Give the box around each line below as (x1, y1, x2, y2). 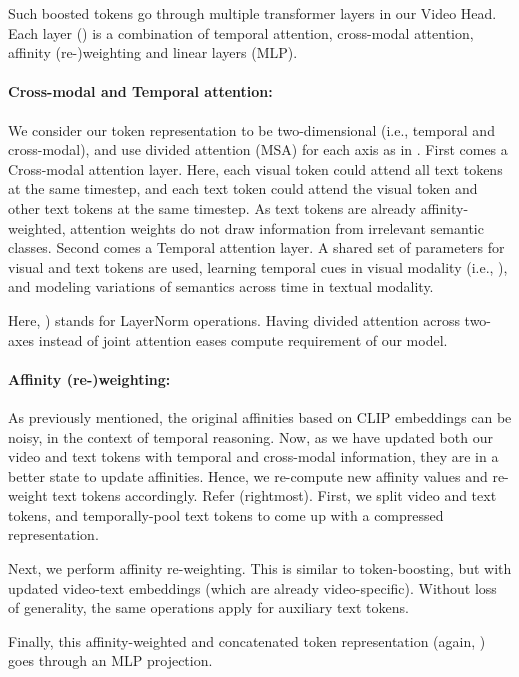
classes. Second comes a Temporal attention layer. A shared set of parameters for (8, 237, 505, 258)
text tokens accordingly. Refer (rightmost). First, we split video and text (52, 485, 497, 506)
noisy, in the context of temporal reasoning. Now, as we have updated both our (8, 426, 493, 447)
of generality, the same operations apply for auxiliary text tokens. (8, 597, 409, 618)
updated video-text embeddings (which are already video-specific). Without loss (8, 577, 497, 598)
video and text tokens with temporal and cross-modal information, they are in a (8, 446, 499, 467)
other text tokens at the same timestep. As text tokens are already (8, 197, 416, 218)
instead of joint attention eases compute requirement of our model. (38, 329, 448, 350)
